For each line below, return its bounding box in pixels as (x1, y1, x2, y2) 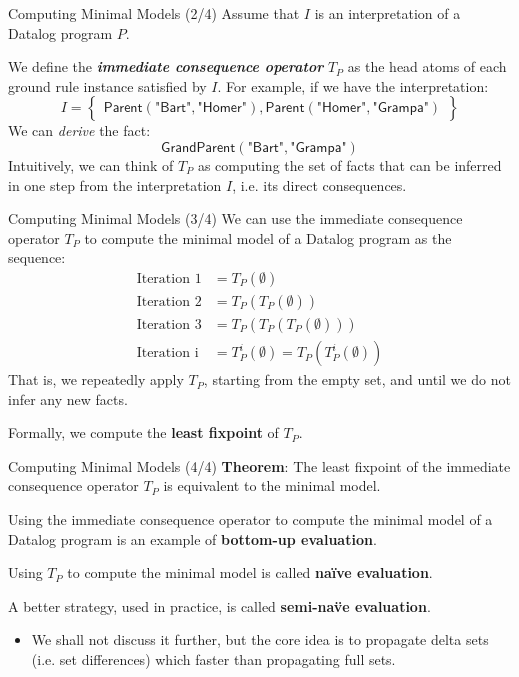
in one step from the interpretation (8, 174, 222, 195)
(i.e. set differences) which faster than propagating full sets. (31, 649, 396, 669)
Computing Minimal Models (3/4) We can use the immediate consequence (8, 208, 463, 229)
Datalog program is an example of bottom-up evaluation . (8, 528, 377, 549)
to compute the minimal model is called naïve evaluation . (67, 562, 433, 583)
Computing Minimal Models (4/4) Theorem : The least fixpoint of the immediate (8, 455, 511, 476)
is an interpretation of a (314, 3, 461, 23)
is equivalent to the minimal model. (163, 475, 381, 496)
